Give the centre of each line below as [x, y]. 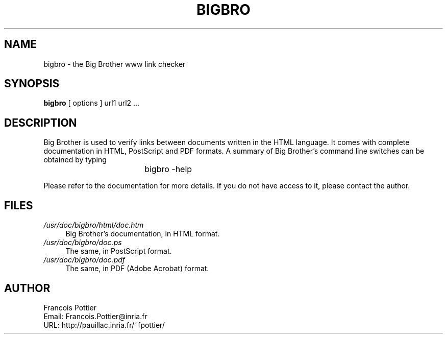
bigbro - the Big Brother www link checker [115, 64]
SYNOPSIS [32, 84]
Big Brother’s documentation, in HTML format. [143, 234]
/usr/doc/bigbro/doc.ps [83, 243]
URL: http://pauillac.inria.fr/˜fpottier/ [104, 325]
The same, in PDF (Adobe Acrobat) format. [137, 269]
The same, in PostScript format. [119, 251]
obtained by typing [75, 160]
